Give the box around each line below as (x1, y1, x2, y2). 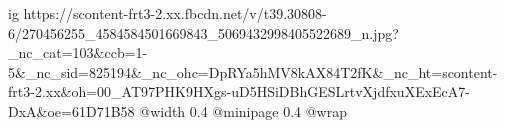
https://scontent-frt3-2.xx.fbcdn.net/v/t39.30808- (23, 3, 327, 23)
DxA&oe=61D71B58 (8, 100, 135, 121)
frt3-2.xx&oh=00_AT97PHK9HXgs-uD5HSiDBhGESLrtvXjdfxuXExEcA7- (8, 81, 470, 102)
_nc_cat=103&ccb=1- (8, 42, 148, 63)
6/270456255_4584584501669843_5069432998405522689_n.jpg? (8, 22, 399, 43)
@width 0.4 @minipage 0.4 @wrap (139, 100, 347, 121)
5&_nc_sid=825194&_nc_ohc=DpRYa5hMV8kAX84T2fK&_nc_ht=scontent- (8, 61, 498, 82)
